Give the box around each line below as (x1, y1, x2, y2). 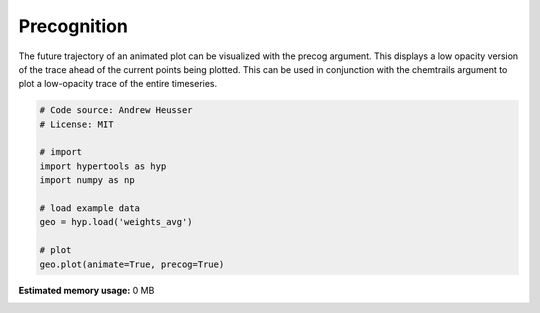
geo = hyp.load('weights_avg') (39, 216, 194, 228)
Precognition (18, 15, 129, 37)
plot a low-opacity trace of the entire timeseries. (18, 78, 218, 90)
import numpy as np (39, 175, 135, 186)
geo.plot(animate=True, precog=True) (39, 258, 225, 270)
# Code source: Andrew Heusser (39, 105, 194, 116)
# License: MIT (39, 118, 114, 130)
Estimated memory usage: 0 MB (18, 284, 155, 296)
